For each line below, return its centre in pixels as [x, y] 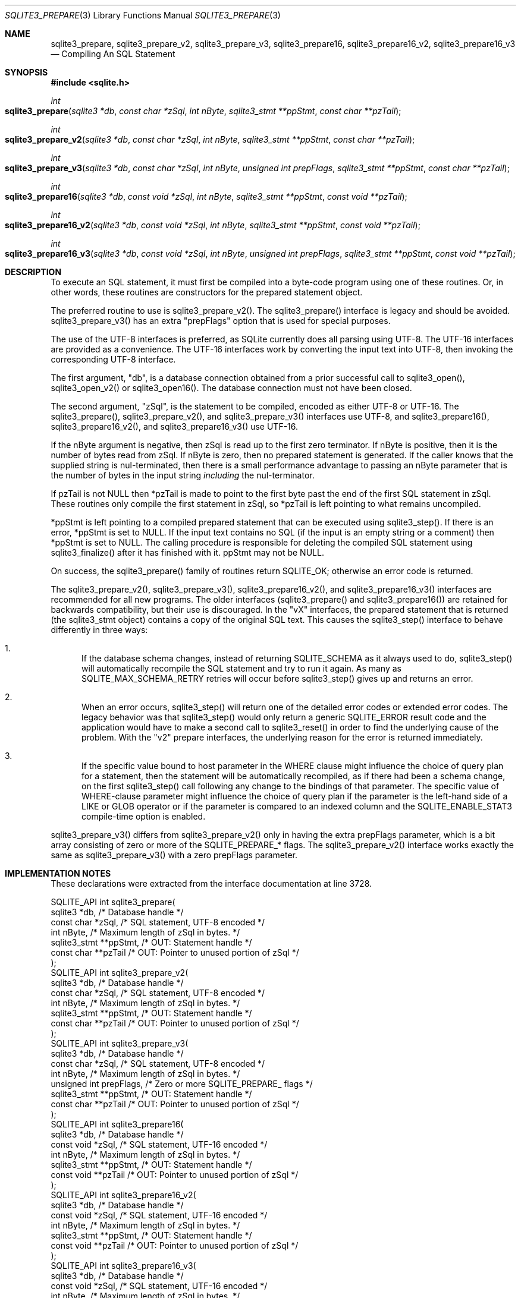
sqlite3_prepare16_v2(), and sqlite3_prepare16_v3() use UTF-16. [175, 426]
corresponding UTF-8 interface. [113, 359]
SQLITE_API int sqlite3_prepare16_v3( [123, 1266]
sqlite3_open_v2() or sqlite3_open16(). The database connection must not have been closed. [231, 388]
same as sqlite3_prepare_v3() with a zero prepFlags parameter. [174, 855]
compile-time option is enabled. [144, 816]
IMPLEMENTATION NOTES [58, 873]
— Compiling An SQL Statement [113, 54]
